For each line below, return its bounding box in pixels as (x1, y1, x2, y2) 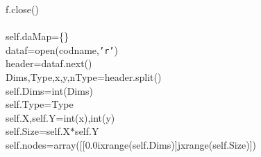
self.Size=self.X (6, 124, 71, 138)
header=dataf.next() (6, 56, 92, 71)
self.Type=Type (6, 97, 74, 111)
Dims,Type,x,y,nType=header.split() (6, 70, 162, 84)
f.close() (6, 2, 39, 16)
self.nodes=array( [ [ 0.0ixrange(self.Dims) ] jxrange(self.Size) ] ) (6, 138, 256, 151)
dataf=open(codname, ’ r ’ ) (6, 42, 118, 57)
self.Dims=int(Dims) (6, 83, 93, 98)
